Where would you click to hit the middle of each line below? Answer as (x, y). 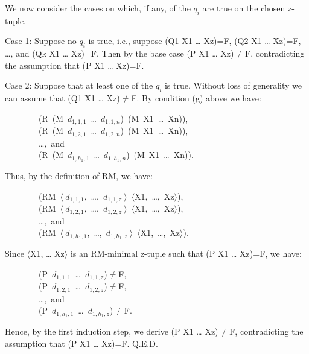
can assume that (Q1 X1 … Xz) (62, 98)
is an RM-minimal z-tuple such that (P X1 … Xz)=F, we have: (186, 254)
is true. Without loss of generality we (233, 85)
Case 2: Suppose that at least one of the (79, 85)
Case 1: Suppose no (41, 41)
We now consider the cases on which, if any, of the (98, 8)
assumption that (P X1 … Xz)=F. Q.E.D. (81, 343)
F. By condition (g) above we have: (196, 98)
